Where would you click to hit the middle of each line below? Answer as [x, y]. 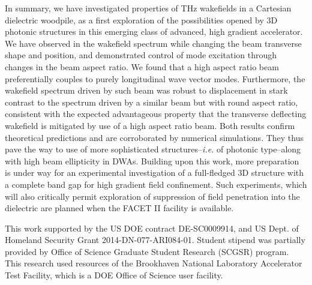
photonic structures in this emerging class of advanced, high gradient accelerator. [154, 31]
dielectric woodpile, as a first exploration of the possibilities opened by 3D [141, 19]
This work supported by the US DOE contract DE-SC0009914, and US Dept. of [152, 228]
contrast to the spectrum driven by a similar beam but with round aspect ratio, [151, 102]
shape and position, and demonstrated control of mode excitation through [141, 55]
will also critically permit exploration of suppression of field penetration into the [152, 196]
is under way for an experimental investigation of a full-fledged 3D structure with [154, 172]
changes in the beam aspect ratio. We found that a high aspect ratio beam [142, 66]
